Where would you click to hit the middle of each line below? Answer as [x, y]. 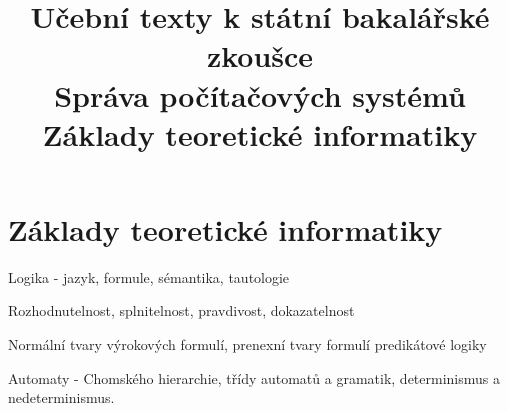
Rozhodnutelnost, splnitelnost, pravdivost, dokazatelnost [181, 310]
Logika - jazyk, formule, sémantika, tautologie [149, 276]
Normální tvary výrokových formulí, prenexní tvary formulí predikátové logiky [247, 344]
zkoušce [260, 55]
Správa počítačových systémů [260, 94]
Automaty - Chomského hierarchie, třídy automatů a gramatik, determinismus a [254, 377]
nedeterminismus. [61, 397]
